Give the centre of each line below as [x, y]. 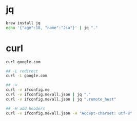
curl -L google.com [27, 76]
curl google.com [23, 62]
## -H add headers [25, 108]
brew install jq [23, 23]
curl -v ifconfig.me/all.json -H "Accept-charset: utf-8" [69, 113]
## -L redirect [22, 71]
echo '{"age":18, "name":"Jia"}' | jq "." [52, 28]
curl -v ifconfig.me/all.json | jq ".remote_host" [61, 99]
